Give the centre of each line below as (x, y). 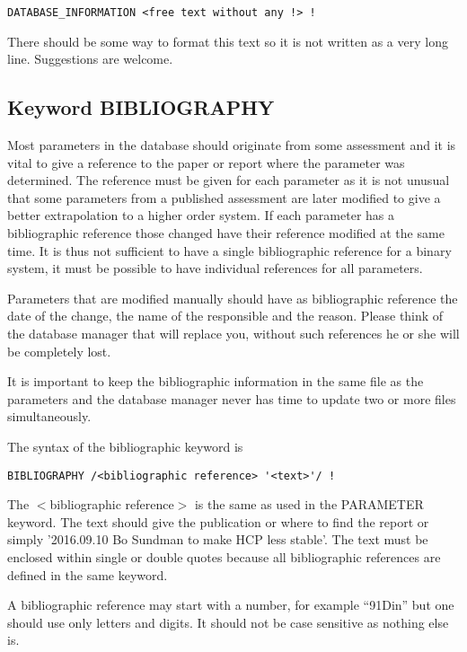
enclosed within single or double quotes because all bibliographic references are (224, 556)
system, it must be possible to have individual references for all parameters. (215, 268)
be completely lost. (59, 351)
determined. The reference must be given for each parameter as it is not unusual (229, 180)
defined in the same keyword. (88, 574)
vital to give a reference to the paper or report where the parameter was (206, 162)
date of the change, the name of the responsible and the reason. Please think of (225, 316)
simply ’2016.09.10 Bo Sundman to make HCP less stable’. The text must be (218, 539)
